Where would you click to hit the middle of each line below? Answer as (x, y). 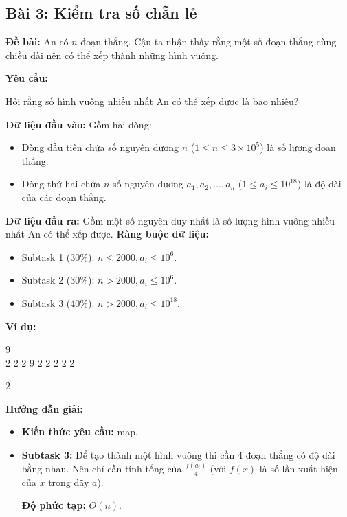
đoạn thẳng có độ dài (290, 455)
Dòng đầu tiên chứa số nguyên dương (100, 147)
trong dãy (69, 482)
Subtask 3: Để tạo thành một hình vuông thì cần (128, 455)
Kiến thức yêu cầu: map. (80, 432)
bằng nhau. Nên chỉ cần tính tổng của (102, 468)
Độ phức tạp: (54, 505)
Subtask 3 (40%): (58, 302)
